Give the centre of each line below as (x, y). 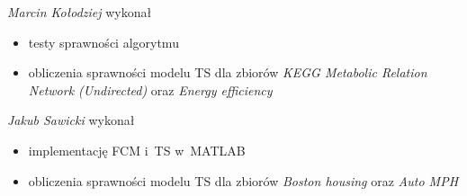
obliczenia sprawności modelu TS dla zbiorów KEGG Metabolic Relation (228, 72)
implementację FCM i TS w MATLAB (137, 150)
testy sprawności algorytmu (103, 42)
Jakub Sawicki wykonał (71, 120)
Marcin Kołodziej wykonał (80, 12)
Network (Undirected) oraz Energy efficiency (150, 89)
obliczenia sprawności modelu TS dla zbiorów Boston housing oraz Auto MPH (243, 180)
